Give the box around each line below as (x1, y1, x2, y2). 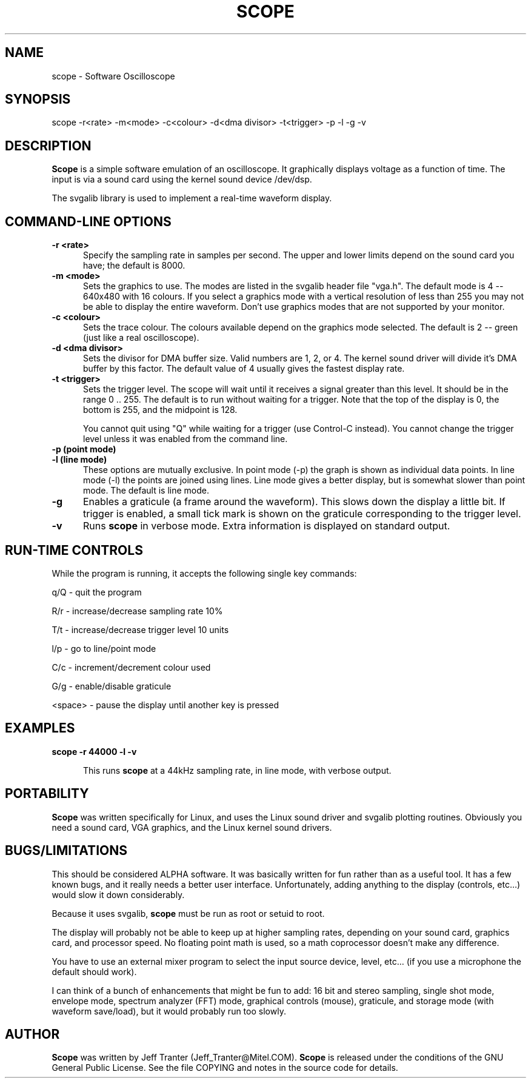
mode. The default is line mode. (83, 485, 210, 496)
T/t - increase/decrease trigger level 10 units (52, 624, 229, 635)
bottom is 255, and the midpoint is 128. (83, 404, 238, 415)
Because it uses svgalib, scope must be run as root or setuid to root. (52, 908, 325, 919)
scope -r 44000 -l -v (52, 746, 137, 757)
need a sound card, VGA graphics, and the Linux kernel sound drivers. (52, 822, 332, 833)
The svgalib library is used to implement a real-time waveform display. (52, 193, 332, 204)
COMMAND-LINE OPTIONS (5, 213, 172, 229)
